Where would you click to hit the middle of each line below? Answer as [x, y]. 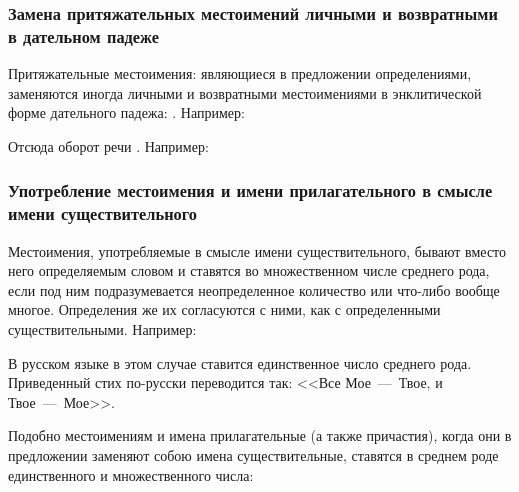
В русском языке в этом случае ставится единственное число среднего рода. [240, 362]
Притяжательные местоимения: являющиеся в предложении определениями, [240, 73]
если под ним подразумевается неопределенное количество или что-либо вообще [254, 289]
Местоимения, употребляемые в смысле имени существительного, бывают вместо [257, 250]
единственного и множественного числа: [131, 474]
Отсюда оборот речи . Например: [108, 145]
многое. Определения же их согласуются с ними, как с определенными [224, 309]
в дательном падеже [84, 35]
